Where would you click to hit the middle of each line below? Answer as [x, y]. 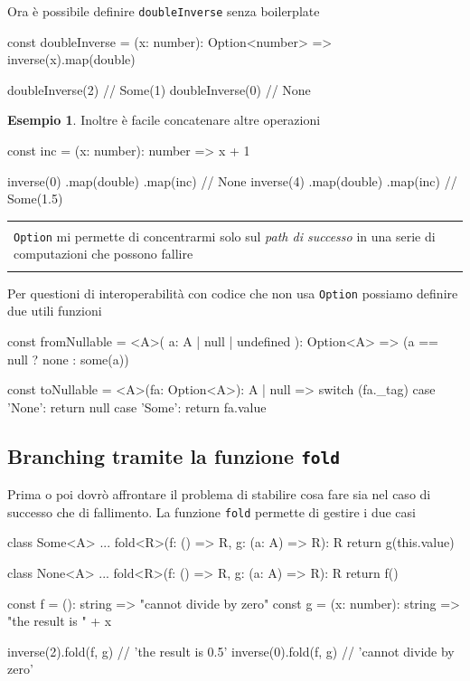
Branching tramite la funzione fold [174, 455]
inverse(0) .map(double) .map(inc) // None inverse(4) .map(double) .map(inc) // [232, 180]
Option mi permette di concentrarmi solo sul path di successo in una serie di [225, 236]
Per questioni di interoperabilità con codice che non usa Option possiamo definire [233, 293]
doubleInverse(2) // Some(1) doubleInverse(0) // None [159, 89]
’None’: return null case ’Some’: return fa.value [137, 407]
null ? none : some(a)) [68, 359]
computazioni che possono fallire [103, 254]
